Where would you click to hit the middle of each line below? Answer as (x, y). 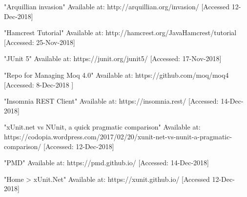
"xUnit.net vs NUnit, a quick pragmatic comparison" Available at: (102, 127)
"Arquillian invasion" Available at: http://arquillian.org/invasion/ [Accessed (117, 6)
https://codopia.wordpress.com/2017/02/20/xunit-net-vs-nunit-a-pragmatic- (118, 136)
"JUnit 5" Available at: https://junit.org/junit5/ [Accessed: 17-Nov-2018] (113, 58)
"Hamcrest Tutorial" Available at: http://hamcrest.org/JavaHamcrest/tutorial (120, 33)
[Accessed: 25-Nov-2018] (40, 42)
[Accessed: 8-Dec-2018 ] (39, 84)
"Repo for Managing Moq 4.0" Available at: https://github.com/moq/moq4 (116, 75)
